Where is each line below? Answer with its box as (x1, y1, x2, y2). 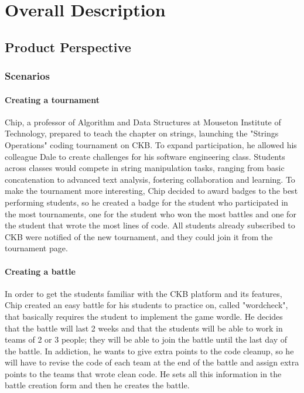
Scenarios (5, 69, 50, 83)
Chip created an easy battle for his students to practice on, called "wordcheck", (5, 299, 288, 311)
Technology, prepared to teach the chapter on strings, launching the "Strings (5, 127, 279, 139)
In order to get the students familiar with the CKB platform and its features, (5, 287, 282, 299)
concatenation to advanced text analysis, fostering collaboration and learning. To (5, 173, 295, 185)
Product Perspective (5, 37, 131, 56)
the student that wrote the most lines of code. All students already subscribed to (5, 219, 295, 231)
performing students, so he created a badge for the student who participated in (5, 196, 288, 208)
